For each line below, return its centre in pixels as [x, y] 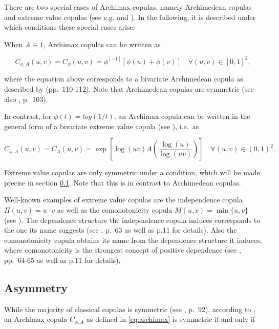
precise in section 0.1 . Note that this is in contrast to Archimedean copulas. [123, 182]
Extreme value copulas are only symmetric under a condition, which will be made [132, 172]
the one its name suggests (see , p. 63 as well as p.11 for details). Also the [121, 230]
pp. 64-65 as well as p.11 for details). [62, 260]
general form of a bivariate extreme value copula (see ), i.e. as [102, 126]
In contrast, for [28, 116]
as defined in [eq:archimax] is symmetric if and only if [171, 319]
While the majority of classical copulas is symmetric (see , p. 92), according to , [130, 309]
